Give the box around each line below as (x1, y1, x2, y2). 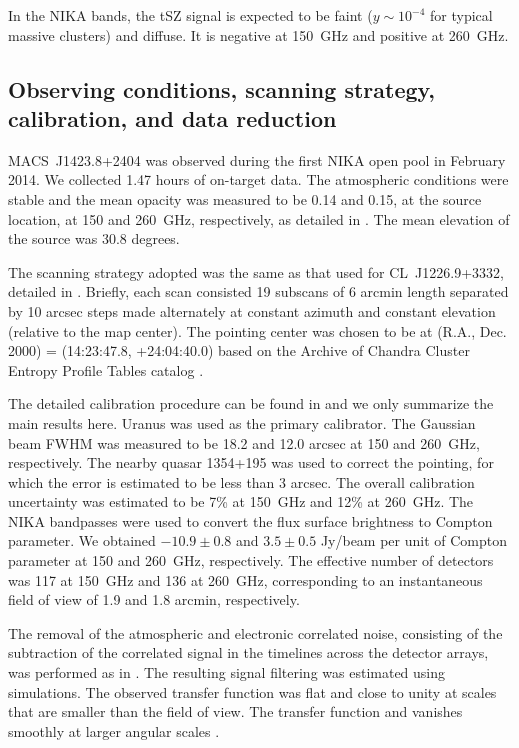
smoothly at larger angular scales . (8, 720, 220, 741)
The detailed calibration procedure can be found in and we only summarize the (8, 393, 494, 414)
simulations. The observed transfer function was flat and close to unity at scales (8, 681, 497, 702)
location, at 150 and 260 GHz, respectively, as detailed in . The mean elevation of (8, 208, 510, 229)
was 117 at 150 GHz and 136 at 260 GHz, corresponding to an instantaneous (8, 569, 483, 590)
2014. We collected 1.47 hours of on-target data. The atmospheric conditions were (8, 169, 509, 190)
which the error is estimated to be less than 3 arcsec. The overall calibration (8, 471, 475, 492)
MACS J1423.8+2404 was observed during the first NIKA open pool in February (8, 149, 506, 170)
